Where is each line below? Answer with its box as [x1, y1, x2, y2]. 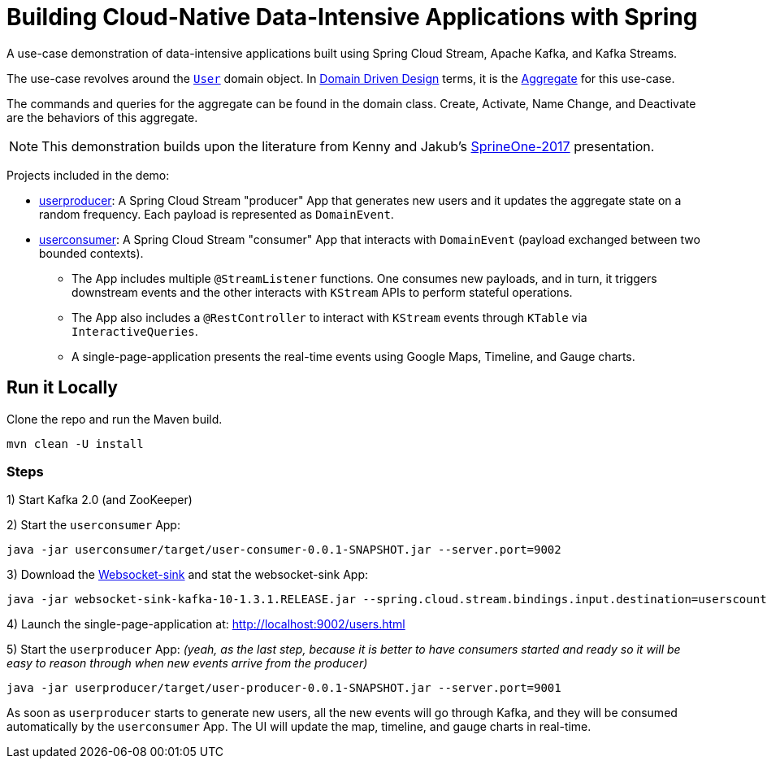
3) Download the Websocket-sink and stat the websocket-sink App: [6, 567, 369, 582]
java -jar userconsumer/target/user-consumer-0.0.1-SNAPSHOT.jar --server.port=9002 [6, 543, 561, 557]
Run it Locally [6, 377, 119, 398]
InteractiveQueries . [71, 324, 198, 338]
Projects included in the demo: [6, 167, 170, 182]
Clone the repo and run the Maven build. [6, 411, 223, 426]
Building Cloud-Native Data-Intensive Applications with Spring [6, 3, 698, 31]
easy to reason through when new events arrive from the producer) [6, 656, 368, 671]
